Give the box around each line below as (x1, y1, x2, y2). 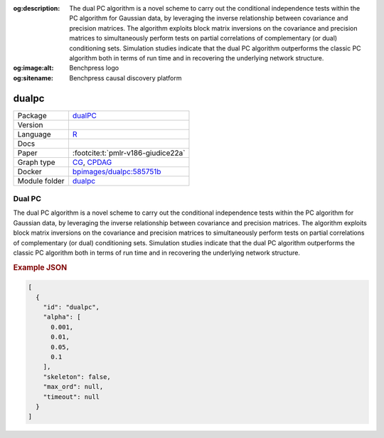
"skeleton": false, (43, 373, 112, 380)
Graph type (17, 157, 56, 167)
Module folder (17, 176, 65, 186)
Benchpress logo (69, 64, 119, 73)
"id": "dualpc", (43, 303, 100, 311)
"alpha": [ (43, 313, 81, 321)
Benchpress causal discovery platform (69, 73, 182, 82)
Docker (17, 166, 42, 176)
